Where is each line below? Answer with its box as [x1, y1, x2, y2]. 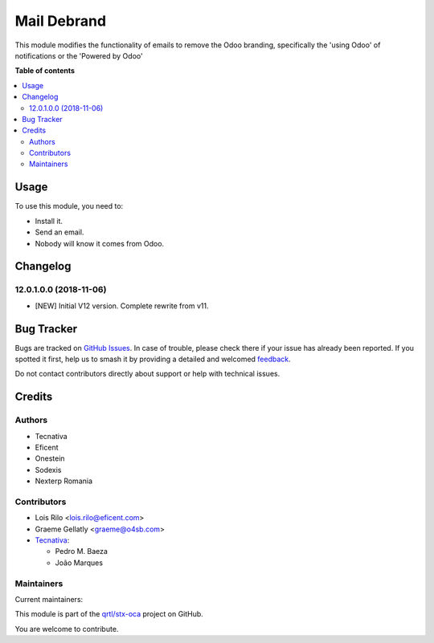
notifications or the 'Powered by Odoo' [14, 51, 144, 60]
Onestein [35, 454, 65, 463]
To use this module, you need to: [14, 201, 124, 211]
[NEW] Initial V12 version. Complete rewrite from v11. [35, 301, 209, 311]
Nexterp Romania [35, 476, 92, 486]
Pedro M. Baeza [55, 547, 108, 556]
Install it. [35, 216, 63, 226]
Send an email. [35, 227, 84, 237]
